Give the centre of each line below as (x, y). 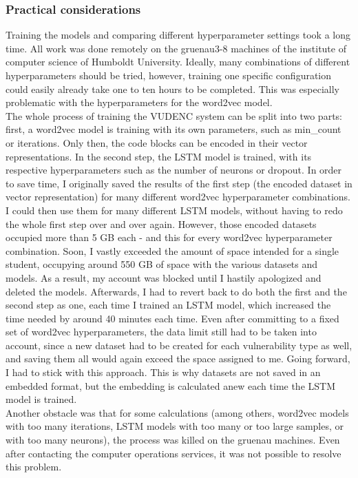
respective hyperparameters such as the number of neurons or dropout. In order (174, 170)
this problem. (34, 467)
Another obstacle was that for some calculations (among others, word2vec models (177, 412)
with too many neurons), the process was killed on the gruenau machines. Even (173, 440)
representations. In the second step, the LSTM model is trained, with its (159, 156)
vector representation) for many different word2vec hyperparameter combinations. (178, 197)
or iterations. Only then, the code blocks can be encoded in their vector (157, 142)
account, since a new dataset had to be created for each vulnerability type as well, (179, 345)
